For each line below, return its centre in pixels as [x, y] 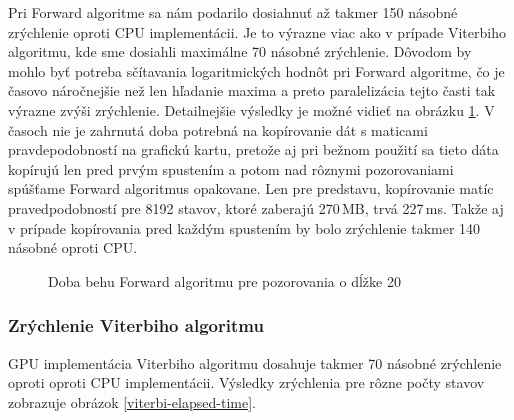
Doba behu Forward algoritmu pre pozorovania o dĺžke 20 [224, 280]
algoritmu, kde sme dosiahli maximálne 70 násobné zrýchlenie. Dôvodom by [240, 51]
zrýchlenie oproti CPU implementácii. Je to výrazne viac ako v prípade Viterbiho [257, 31]
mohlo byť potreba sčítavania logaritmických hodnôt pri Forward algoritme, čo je [256, 70]
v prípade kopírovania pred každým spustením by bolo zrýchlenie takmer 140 [244, 227]
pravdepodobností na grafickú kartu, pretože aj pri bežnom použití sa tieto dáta [253, 149]
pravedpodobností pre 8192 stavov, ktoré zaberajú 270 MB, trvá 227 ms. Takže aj [256, 207]
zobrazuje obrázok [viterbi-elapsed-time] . [132, 401]
